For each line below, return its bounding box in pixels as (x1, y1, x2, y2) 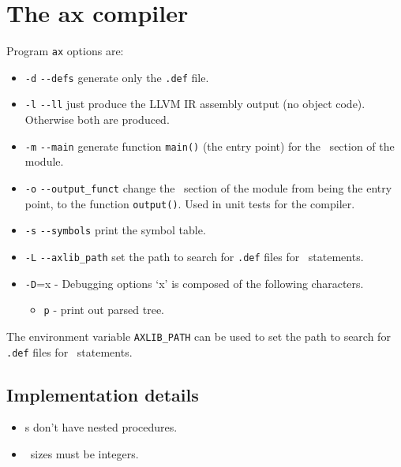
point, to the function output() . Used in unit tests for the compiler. (24, 195, 355, 211)
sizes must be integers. (30, 445, 139, 461)
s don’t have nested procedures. (24, 419, 178, 435)
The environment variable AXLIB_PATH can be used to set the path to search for (6, 327, 391, 344)
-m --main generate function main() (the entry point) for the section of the (24, 137, 395, 154)
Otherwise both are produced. (24, 111, 170, 128)
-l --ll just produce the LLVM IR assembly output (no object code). (24, 95, 365, 112)
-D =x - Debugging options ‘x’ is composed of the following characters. (24, 275, 364, 291)
